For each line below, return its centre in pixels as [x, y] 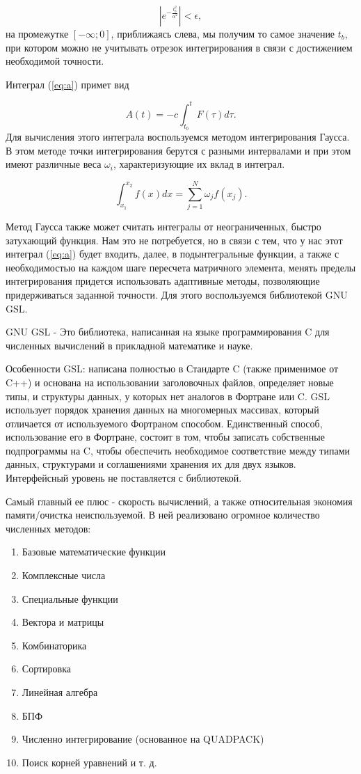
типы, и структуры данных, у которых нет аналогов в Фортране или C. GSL [168, 396]
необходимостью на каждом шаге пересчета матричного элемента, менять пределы [181, 267]
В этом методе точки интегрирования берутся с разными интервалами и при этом [178, 150]
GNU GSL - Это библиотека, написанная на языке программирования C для [168, 332]
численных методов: [48, 528]
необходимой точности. [55, 61]
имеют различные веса [54, 164]
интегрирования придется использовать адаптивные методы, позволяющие [163, 281]
